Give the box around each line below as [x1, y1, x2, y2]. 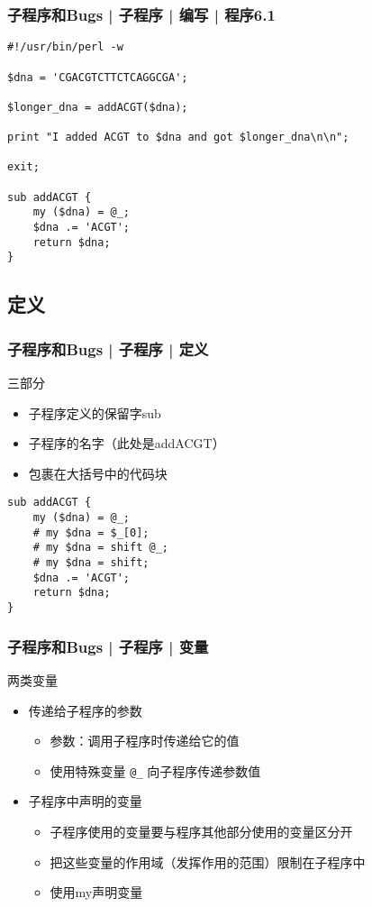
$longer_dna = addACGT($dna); [7, 100, 188, 114]
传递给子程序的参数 [28, 701, 142, 719]
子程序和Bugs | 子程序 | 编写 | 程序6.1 [7, 3, 276, 25]
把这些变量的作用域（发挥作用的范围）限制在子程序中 [50, 852, 366, 871]
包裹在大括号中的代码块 [28, 463, 168, 482]
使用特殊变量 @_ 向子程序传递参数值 [50, 761, 261, 780]
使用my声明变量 [50, 883, 143, 902]
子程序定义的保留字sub [28, 403, 161, 422]
